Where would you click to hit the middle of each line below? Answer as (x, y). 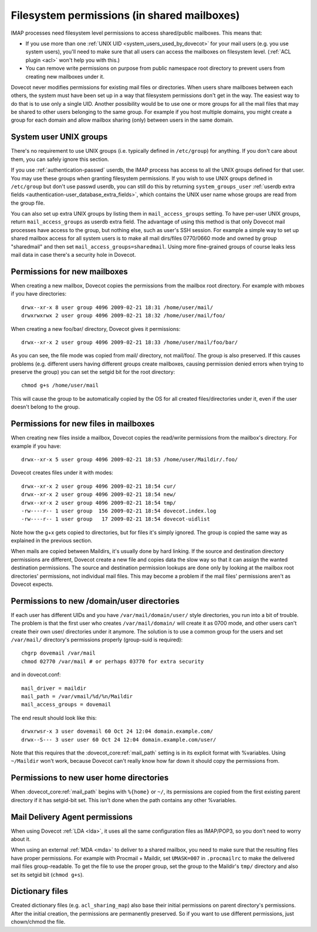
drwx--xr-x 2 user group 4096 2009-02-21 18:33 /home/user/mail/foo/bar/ (130, 342)
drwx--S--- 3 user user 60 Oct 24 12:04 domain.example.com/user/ (119, 740)
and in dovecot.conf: (36, 675)
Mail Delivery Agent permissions (72, 817)
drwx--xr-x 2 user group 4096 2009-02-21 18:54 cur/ (99, 486)
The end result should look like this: (54, 718)
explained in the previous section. (52, 541)
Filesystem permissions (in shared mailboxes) (125, 15)
